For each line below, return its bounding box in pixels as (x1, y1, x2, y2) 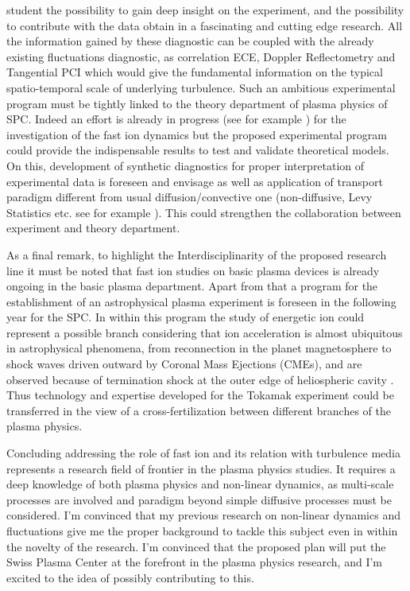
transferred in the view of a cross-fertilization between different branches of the (6, 402, 391, 418)
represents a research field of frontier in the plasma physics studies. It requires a (6, 460, 396, 476)
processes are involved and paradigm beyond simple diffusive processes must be (6, 491, 392, 507)
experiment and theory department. (6, 220, 180, 236)
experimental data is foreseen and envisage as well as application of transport (6, 173, 383, 189)
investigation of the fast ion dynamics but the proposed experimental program (6, 126, 387, 142)
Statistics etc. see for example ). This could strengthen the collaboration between (6, 204, 401, 220)
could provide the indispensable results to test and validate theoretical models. (6, 142, 389, 158)
